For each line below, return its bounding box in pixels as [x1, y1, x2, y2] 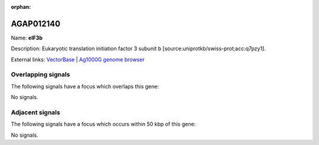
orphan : [11, 4, 31, 10]
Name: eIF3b [11, 34, 43, 41]
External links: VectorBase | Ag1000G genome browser [11, 56, 145, 63]
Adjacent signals [11, 108, 60, 116]
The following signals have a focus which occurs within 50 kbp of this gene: [11, 121, 196, 128]
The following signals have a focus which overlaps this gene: [11, 83, 159, 90]
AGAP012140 [11, 18, 61, 29]
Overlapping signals [11, 71, 70, 79]
